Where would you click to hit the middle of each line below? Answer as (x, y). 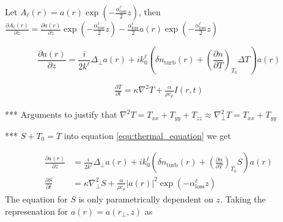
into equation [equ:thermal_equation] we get (147, 135)
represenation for (37, 211)
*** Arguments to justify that (61, 114)
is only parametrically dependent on (146, 199)
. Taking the (243, 199)
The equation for (36, 199)
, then (149, 12)
